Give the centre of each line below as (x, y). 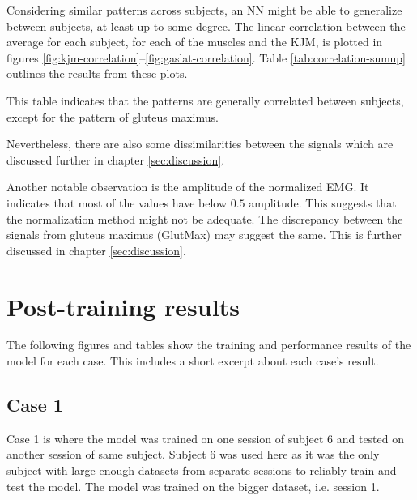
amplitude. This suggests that (323, 202)
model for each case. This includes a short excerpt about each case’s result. (193, 361)
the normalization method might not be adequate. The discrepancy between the (205, 218)
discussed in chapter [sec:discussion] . (96, 250)
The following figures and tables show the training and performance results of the (209, 345)
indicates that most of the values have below (117, 202)
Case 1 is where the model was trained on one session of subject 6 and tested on (206, 438)
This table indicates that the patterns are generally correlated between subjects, (205, 100)
